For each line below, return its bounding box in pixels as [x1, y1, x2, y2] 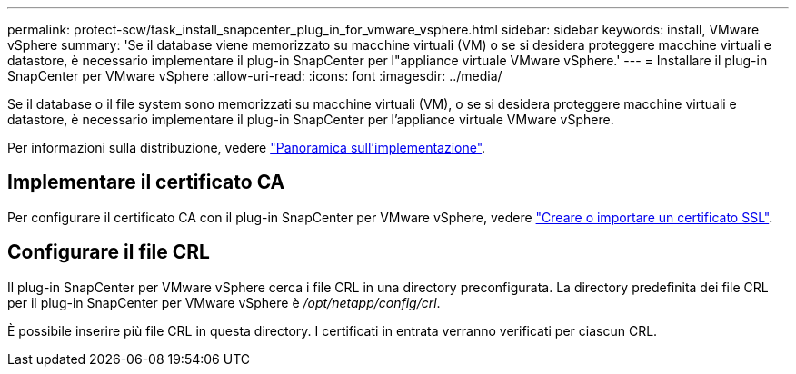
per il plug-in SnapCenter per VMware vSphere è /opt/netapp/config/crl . [7, 294, 441, 310]
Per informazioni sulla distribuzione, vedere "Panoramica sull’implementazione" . [7, 140, 486, 155]
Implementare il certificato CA [7, 171, 285, 194]
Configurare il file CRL [7, 241, 210, 264]
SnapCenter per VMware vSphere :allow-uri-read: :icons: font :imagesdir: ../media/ [7, 68, 502, 84]
